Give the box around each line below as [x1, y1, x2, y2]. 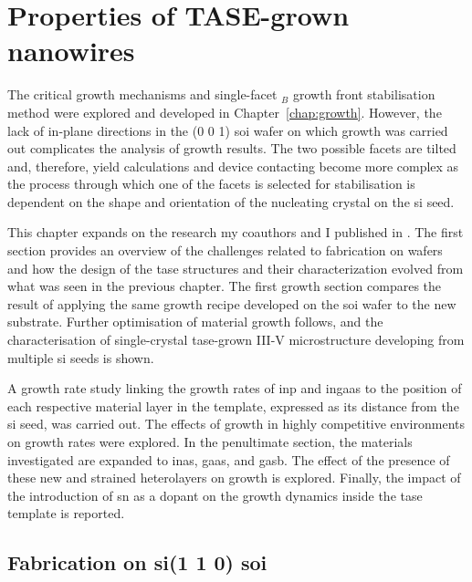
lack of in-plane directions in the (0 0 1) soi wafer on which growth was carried [7, 120, 448, 140]
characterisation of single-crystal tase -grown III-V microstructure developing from [7, 330, 465, 349]
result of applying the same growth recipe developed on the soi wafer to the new [7, 294, 456, 313]
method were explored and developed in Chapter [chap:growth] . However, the [7, 102, 442, 121]
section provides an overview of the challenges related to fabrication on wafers [7, 241, 443, 260]
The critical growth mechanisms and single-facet [7, 85, 278, 104]
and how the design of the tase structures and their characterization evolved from [7, 258, 464, 277]
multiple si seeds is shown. [7, 348, 154, 367]
